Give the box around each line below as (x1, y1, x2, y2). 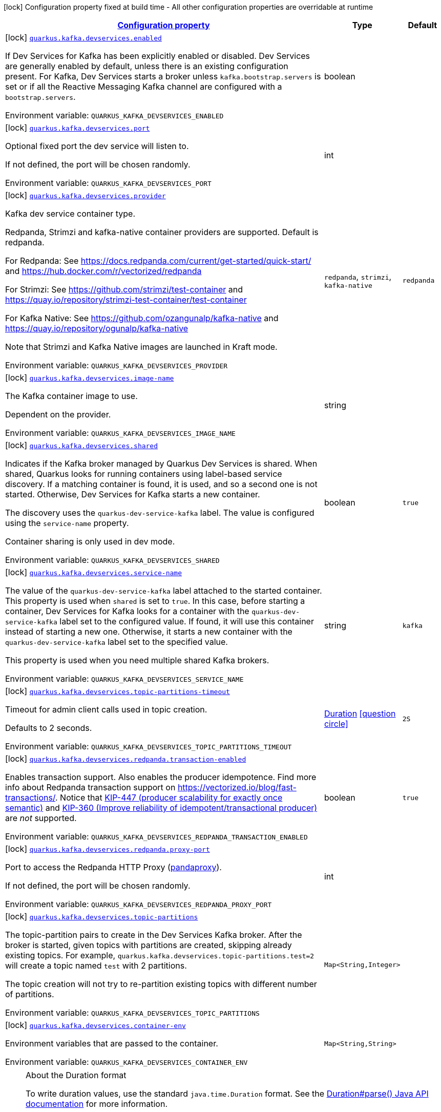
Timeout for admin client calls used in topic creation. (5, 704, 207, 715)
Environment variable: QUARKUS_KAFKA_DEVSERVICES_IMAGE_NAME (5, 428, 236, 438)
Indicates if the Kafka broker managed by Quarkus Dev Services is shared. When (5, 458, 318, 469)
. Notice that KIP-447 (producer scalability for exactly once (55, 792, 283, 803)
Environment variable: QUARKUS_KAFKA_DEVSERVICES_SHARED (5, 555, 220, 565)
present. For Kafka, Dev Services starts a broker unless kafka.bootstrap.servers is (5, 71, 321, 81)
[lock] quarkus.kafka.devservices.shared (5, 440, 158, 450)
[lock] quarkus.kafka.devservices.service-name (5, 567, 182, 577)
